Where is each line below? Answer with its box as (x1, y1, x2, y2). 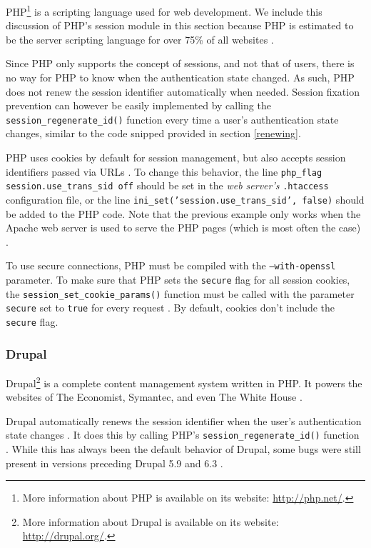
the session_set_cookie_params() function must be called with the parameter (6, 286, 355, 301)
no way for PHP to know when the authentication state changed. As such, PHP (6, 70, 355, 85)
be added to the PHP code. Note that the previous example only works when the (6, 206, 361, 221)
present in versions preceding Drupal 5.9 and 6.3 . (6, 455, 223, 470)
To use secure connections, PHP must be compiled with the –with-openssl (6, 258, 336, 273)
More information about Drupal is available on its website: (22, 514, 279, 529)
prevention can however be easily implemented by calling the (6, 98, 271, 113)
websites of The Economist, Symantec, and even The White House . (6, 389, 303, 404)
